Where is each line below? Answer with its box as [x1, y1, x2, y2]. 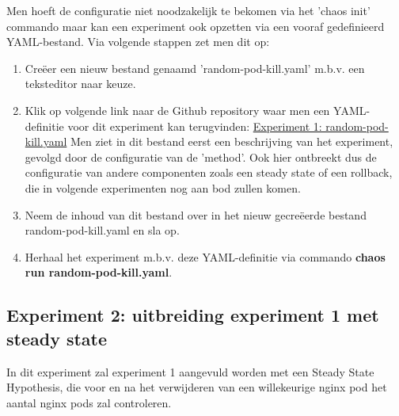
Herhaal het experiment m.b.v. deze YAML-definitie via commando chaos [25, 248, 386, 265]
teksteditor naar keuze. [25, 75, 136, 92]
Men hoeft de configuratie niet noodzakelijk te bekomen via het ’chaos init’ [6, 2, 370, 18]
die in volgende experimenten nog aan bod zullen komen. [25, 179, 301, 196]
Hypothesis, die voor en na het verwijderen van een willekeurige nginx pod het [6, 379, 387, 395]
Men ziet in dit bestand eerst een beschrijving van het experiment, [70, 133, 393, 150]
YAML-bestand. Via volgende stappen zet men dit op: [6, 33, 270, 50]
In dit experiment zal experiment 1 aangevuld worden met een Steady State [6, 363, 374, 380]
